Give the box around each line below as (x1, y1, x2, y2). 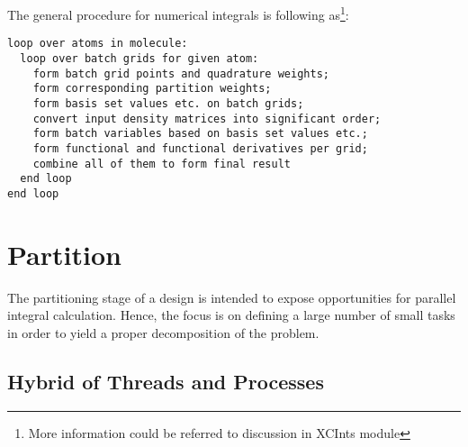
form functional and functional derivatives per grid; (32, 141, 368, 155)
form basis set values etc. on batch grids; (32, 96, 304, 110)
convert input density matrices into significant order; (32, 112, 382, 125)
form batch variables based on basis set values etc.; (32, 127, 368, 141)
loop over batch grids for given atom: (20, 51, 259, 65)
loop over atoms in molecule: (7, 37, 188, 50)
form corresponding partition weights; (32, 82, 272, 96)
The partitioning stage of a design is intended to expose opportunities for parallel (7, 287, 456, 306)
